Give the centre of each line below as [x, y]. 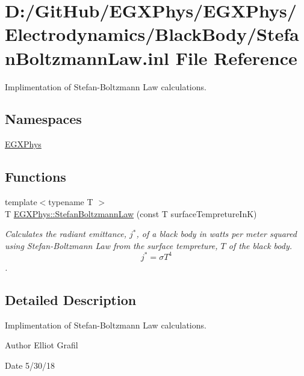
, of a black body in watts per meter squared [216, 234]
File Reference [236, 57]
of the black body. [260, 245]
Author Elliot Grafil [42, 345]
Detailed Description [71, 299]
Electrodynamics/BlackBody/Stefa [152, 34]
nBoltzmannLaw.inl [87, 57]
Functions [36, 177]
